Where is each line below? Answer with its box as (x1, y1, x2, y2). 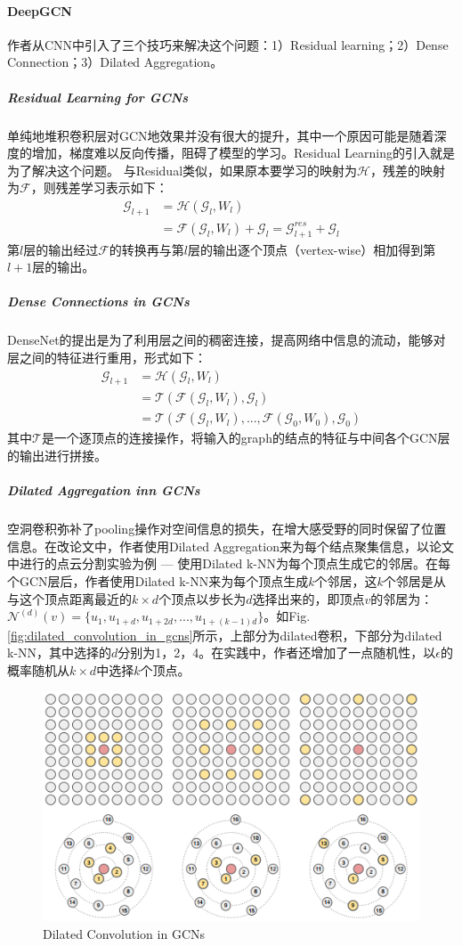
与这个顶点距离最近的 (7, 589, 132, 608)
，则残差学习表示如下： (30, 178, 168, 197)
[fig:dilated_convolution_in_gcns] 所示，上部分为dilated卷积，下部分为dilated (7, 625, 442, 644)
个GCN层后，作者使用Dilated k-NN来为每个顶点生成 (7, 571, 309, 590)
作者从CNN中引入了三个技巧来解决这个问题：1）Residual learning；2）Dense (7, 35, 449, 53)
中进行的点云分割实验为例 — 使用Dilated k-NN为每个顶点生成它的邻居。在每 (7, 554, 450, 573)
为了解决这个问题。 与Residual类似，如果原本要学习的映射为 (7, 160, 358, 179)
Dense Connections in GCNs (7, 292, 190, 311)
